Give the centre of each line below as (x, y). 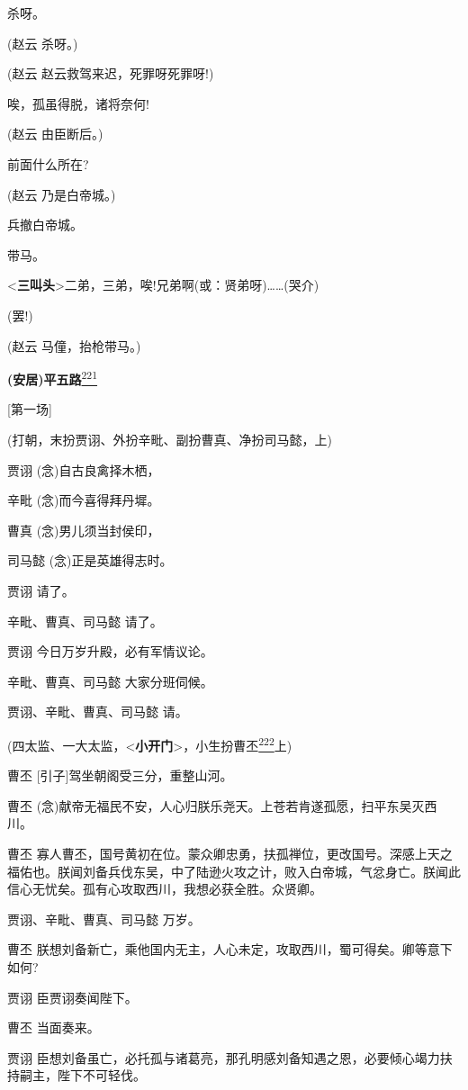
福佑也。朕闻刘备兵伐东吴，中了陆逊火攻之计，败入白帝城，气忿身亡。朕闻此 (234, 871)
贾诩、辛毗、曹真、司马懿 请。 (98, 712)
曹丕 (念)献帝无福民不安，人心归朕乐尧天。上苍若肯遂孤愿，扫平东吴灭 (216, 805)
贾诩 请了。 (41, 590)
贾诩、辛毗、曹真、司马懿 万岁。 (104, 919)
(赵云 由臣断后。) (55, 134)
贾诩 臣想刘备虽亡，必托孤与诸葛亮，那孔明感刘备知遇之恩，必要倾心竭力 (224, 1057)
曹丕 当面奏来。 (54, 1027)
